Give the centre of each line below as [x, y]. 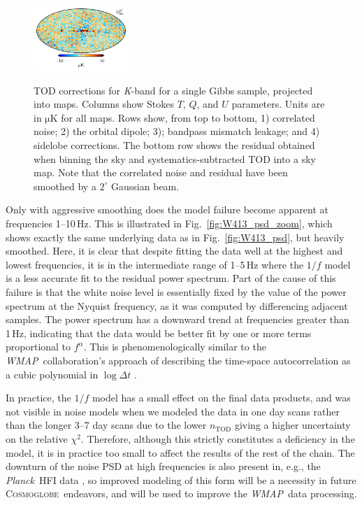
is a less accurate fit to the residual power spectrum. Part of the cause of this [171, 278]
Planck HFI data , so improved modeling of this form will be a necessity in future [181, 479]
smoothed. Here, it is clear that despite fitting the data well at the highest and [174, 251]
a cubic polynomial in [52, 374]
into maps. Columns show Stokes [104, 104]
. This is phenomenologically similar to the [175, 347]
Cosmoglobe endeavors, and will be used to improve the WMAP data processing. [181, 493]
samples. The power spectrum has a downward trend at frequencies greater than [178, 319]
